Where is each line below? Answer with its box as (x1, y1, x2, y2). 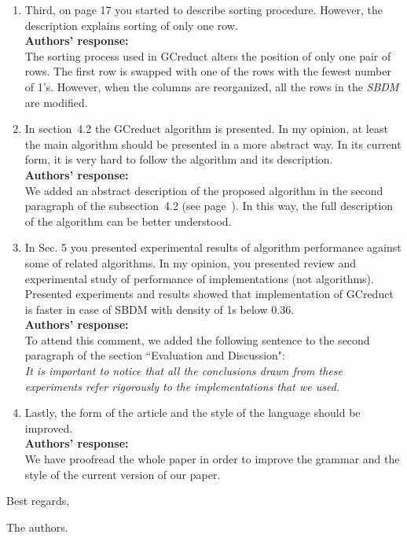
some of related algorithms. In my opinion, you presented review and (24, 254, 356, 271)
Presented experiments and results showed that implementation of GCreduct (24, 286, 394, 302)
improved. (24, 419, 73, 436)
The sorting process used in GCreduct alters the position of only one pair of (24, 47, 391, 64)
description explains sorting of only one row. (24, 17, 238, 33)
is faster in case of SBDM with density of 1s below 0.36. (24, 300, 295, 317)
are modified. (24, 94, 88, 110)
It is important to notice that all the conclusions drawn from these (24, 363, 343, 379)
